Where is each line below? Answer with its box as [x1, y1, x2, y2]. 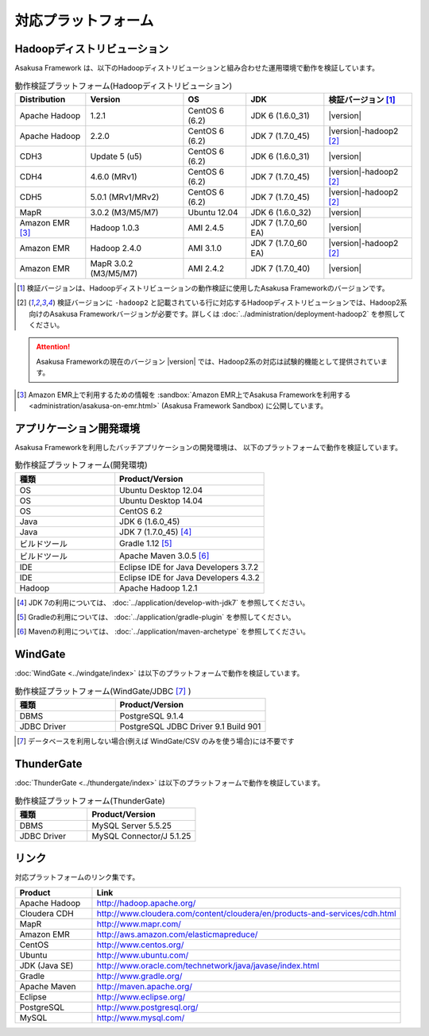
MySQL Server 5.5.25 [91, 820, 172, 831]
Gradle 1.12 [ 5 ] [119, 537, 172, 549]
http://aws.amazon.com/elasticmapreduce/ [96, 929, 258, 940]
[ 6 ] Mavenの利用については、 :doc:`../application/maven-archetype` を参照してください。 [17, 627, 310, 637]
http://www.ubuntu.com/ [96, 949, 189, 961]
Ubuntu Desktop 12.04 [119, 484, 203, 495]
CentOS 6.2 [119, 505, 163, 516]
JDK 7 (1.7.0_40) [250, 263, 311, 274]
